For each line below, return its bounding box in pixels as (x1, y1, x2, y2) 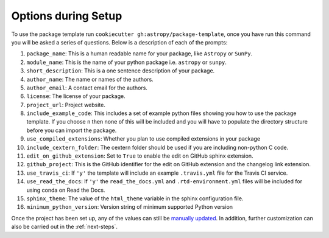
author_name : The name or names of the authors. (26, 75, 154, 83)
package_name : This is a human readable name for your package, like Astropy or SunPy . (26, 50, 253, 57)
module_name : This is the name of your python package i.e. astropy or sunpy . (26, 58, 227, 66)
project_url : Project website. (26, 101, 106, 108)
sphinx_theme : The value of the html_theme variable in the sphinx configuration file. (26, 195, 244, 202)
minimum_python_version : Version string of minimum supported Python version (26, 203, 233, 211)
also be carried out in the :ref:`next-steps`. (11, 223, 118, 231)
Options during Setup (11, 9, 122, 23)
